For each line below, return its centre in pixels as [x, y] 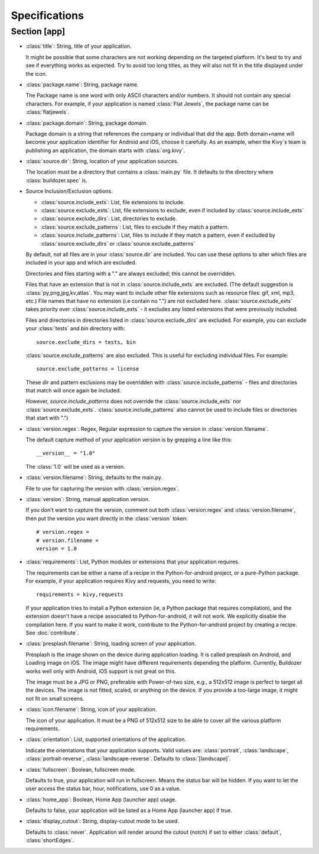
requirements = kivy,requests [80, 594]
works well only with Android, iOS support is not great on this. [101, 671]
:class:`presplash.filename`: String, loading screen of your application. [111, 644]
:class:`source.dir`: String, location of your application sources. [102, 161]
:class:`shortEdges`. [50, 840]
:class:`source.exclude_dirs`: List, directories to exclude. [109, 218]
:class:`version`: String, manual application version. [88, 499]
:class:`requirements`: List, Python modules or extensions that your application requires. [133, 562]
